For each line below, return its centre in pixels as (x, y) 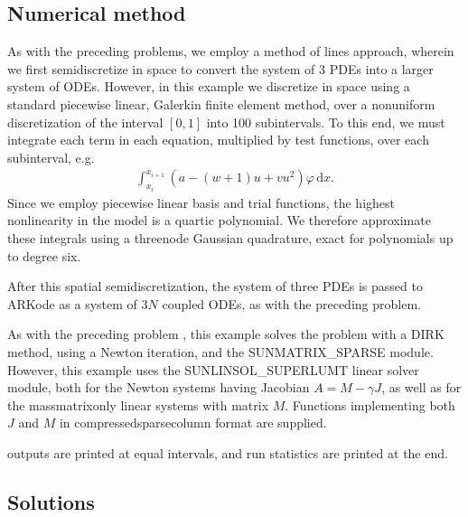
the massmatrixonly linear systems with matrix (138, 404)
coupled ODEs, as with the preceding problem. (291, 303)
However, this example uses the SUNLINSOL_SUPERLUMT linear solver (213, 369)
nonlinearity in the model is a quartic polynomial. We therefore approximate (219, 220)
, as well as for (421, 387)
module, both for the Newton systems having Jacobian (159, 387)
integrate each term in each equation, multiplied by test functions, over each (218, 140)
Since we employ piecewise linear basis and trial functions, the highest (201, 202)
